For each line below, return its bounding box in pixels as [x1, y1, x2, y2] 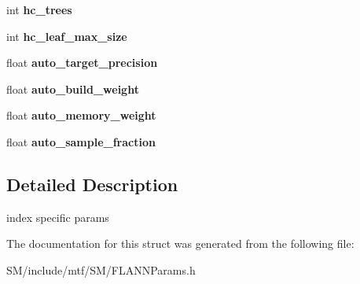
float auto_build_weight [6, 80, 139, 97]
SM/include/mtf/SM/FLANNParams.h [6, 261, 196, 278]
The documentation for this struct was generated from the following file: [6, 235, 354, 252]
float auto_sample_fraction [6, 133, 156, 149]
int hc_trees [6, 2, 72, 17]
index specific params [6, 208, 109, 225]
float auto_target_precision [6, 54, 158, 71]
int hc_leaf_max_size [6, 28, 127, 44]
